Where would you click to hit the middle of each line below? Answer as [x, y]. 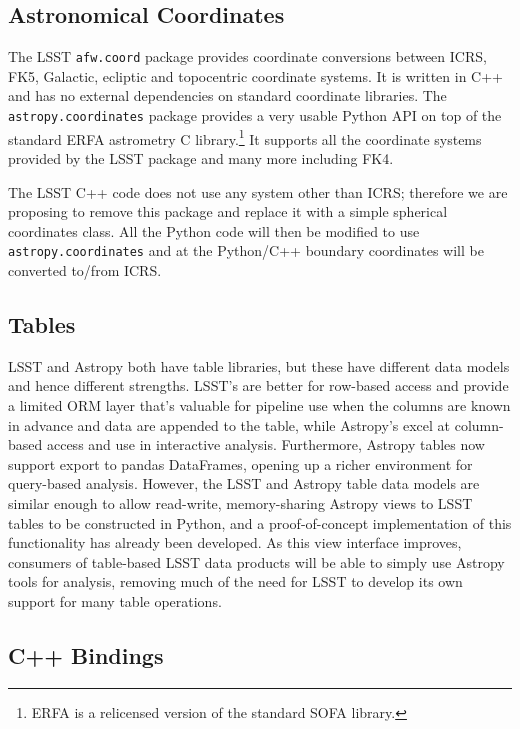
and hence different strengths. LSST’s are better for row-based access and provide [258, 385]
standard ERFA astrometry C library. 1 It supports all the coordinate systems [245, 137]
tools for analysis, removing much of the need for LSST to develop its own [235, 581]
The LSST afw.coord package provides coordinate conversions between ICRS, [247, 56]
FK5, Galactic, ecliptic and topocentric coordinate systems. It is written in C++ [255, 75]
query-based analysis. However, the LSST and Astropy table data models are [244, 483]
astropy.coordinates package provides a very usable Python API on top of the [255, 115]
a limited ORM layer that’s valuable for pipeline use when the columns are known [259, 404]
